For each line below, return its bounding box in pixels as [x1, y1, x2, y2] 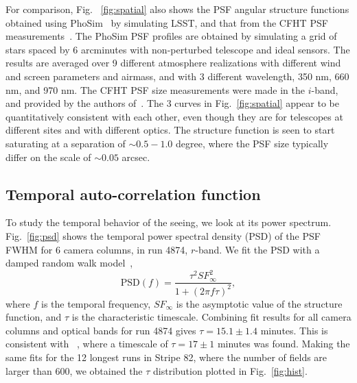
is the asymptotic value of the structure [176, 296, 343, 310]
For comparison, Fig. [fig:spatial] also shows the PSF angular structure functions [5, 2, 349, 16]
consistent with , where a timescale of [5, 336, 168, 351]
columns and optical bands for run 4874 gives [5, 323, 196, 337]
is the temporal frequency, [41, 296, 151, 310]
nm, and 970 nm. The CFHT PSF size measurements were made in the [5, 82, 305, 97]
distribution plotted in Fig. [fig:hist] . [153, 363, 308, 378]
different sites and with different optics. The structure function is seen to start [5, 123, 335, 137]
